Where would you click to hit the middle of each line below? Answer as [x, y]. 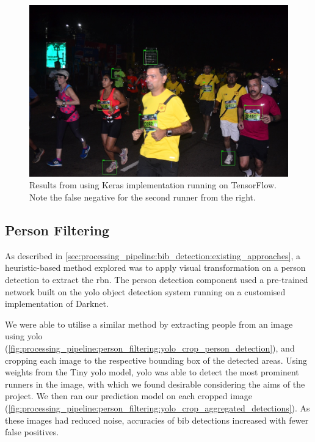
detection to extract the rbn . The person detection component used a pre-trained [157, 279]
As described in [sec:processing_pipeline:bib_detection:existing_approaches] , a [153, 255]
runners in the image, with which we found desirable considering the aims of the [155, 384]
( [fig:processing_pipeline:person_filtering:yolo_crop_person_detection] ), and [150, 348]
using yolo [24, 336]
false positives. [32, 432]
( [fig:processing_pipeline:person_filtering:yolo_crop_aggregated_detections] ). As [157, 407]
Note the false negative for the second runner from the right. [143, 197]
